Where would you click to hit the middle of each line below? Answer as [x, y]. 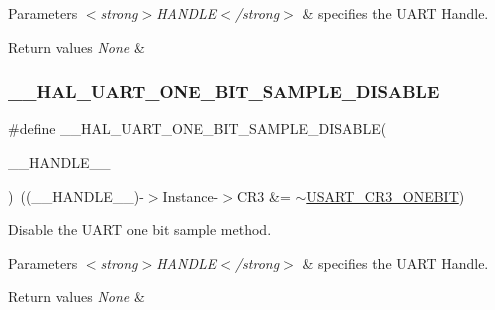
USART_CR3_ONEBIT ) [385, 195]
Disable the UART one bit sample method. [140, 229]
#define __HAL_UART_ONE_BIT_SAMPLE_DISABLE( [197, 128]
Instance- [190, 195]
